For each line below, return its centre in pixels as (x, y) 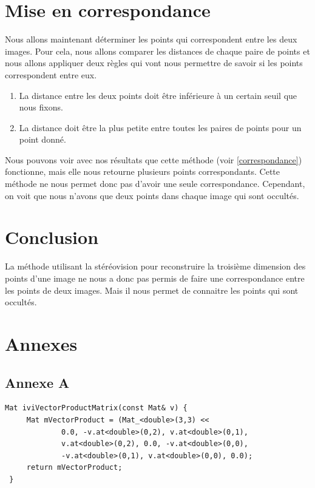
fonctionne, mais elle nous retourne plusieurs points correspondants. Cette (143, 171)
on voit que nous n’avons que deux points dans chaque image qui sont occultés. (152, 195)
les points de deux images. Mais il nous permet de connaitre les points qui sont (152, 290)
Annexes (41, 343)
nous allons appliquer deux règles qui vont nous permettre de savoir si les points (154, 63)
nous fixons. (41, 107)
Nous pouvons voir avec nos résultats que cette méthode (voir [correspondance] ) (154, 159)
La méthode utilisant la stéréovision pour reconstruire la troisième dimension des (155, 266)
